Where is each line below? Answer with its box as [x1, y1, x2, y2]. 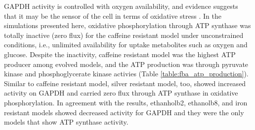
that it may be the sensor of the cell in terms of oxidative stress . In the [4, 10, 221, 21]
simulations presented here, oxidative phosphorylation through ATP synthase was [4, 20, 251, 31]
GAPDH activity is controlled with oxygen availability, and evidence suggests [4, 1, 238, 11]
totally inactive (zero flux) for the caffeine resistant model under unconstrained [4, 30, 244, 40]
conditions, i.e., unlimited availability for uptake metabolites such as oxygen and [4, 39, 248, 50]
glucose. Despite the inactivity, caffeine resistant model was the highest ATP [4, 49, 236, 59]
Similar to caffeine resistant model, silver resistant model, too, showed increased [4, 78, 246, 88]
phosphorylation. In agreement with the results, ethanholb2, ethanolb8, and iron [4, 97, 248, 107]
